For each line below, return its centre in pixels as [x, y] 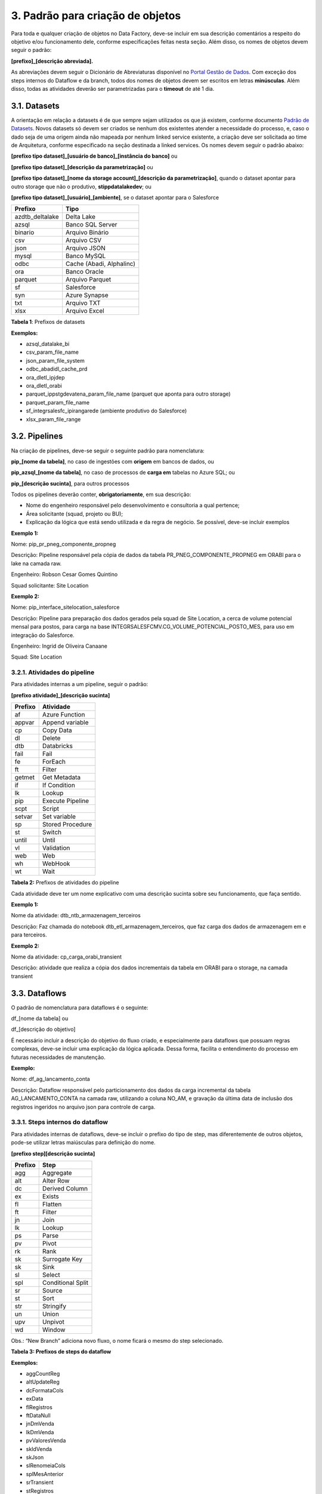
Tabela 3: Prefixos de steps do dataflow [61, 1352]
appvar [24, 722]
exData [35, 1399]
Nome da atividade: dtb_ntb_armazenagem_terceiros [76, 916]
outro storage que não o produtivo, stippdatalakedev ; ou [81, 186]
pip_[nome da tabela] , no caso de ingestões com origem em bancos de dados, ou [113, 461]
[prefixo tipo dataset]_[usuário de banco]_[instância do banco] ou [94, 156]
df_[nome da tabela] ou [40, 1018]
